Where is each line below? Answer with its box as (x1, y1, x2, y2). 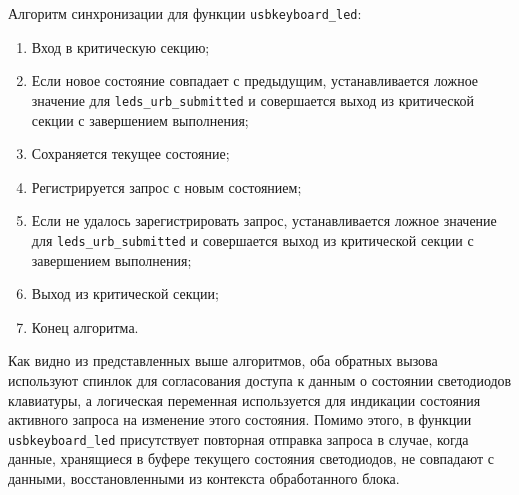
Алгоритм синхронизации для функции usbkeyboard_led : (8, 3, 362, 23)
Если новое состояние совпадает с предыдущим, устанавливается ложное (31, 70, 479, 91)
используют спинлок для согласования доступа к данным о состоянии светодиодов (8, 369, 512, 390)
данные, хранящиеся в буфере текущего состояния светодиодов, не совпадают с (8, 448, 494, 469)
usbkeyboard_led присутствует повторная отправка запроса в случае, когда (8, 428, 469, 449)
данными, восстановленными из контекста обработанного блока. (8, 467, 400, 488)
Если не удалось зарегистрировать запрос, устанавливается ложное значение (31, 210, 497, 231)
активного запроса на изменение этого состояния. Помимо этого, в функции (8, 409, 472, 430)
